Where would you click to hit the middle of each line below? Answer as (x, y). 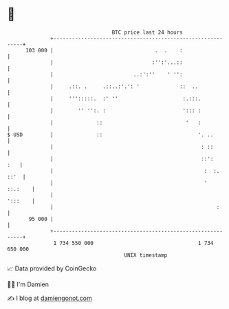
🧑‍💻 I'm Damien (28, 284)
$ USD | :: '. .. (110, 135)
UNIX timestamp (146, 255)
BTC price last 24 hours (148, 32)
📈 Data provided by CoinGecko (52, 268)
